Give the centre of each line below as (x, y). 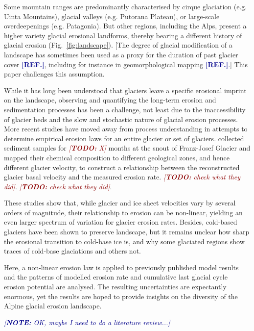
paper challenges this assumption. (54, 74)
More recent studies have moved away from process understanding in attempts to (126, 129)
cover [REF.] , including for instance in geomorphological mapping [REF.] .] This (126, 64)
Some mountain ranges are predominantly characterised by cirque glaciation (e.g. (126, 6)
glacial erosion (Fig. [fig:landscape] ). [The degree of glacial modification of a (118, 45)
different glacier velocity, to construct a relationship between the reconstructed (122, 167)
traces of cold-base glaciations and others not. (72, 251)
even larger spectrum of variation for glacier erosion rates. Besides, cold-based (121, 222)
